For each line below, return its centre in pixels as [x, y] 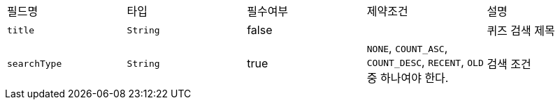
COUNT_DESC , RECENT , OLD [425, 62]
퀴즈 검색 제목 [521, 31]
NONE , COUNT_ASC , [407, 48]
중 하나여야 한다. [408, 78]
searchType [35, 63]
